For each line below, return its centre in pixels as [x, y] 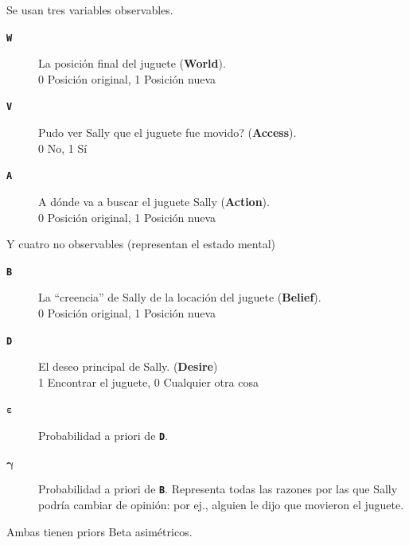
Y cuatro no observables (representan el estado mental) [141, 244]
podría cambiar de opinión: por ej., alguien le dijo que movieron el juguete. [221, 504]
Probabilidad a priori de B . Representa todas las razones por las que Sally [218, 489]
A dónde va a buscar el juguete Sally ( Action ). [154, 201]
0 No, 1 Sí [63, 148]
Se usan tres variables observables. [90, 10]
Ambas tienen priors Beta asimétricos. [99, 531]
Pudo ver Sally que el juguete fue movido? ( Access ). [167, 132]
